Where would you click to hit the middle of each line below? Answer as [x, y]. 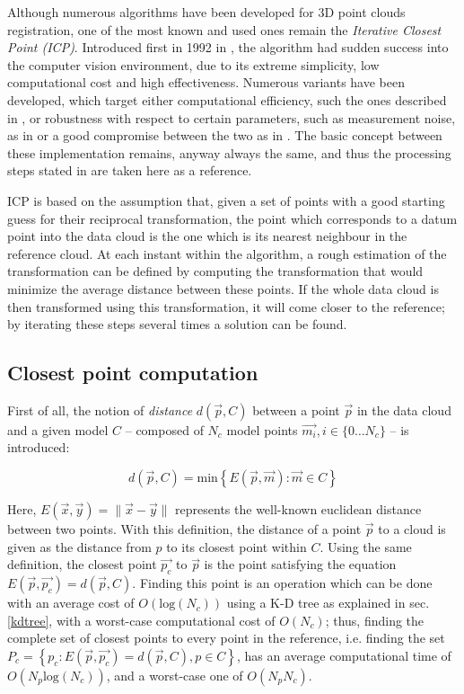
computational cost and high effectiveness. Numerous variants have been [206, 82]
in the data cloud [404, 409]
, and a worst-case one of [175, 675]
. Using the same [366, 546]
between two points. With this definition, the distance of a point [184, 529]
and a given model [58, 429]
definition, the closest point [82, 564]
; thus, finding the [375, 620]
